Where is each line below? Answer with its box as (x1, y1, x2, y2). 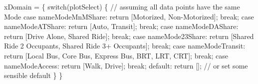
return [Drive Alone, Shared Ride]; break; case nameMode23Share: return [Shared (4, 30, 254, 41)
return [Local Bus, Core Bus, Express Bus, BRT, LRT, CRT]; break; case (4, 50, 229, 60)
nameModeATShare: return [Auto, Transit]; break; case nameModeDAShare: (4, 21, 239, 31)
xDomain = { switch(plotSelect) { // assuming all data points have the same (4, 1, 240, 11)
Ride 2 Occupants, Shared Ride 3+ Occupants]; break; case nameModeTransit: (4, 40, 246, 51)
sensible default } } (4, 70, 63, 80)
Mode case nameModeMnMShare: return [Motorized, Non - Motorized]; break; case (4, 11, 254, 21)
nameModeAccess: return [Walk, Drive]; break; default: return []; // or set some (4, 60, 248, 70)
